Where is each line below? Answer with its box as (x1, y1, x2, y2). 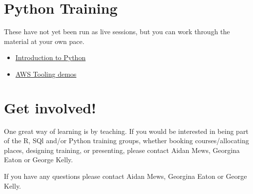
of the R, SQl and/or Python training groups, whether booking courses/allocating (4, 135, 249, 146)
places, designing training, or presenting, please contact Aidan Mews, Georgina (4, 145, 240, 155)
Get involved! (4, 97, 96, 117)
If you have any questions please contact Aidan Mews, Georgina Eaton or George (4, 171, 247, 181)
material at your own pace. (4, 36, 84, 46)
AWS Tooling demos (15, 68, 77, 79)
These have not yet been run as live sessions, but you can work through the (4, 26, 230, 37)
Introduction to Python (15, 52, 86, 63)
